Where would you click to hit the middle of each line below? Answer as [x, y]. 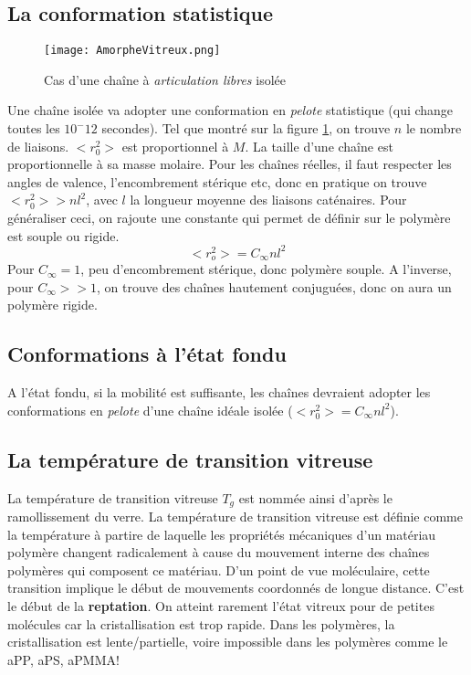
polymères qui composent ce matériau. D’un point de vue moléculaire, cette [219, 570]
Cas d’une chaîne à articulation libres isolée [165, 79]
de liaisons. [38, 146]
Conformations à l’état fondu [147, 354]
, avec [102, 200]
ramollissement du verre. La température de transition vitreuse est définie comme [235, 516]
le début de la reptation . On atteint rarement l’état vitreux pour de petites [221, 605]
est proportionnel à [175, 146]
